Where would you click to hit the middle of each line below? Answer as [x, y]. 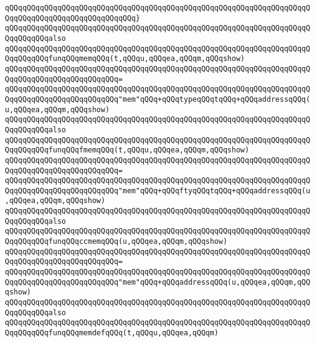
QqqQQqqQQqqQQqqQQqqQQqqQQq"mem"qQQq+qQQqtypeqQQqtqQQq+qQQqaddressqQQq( [158, 99]
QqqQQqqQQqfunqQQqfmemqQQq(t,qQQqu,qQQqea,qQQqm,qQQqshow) [127, 150]
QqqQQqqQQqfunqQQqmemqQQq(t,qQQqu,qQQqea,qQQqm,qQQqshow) [125, 59]
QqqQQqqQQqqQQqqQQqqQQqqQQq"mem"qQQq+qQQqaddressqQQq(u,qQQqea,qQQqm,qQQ [158, 282]
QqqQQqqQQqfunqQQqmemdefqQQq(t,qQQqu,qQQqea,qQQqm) [112, 333]
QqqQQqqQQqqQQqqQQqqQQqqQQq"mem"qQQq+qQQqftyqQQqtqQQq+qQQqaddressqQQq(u [158, 191]
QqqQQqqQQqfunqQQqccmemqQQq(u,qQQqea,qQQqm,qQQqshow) [116, 242]
